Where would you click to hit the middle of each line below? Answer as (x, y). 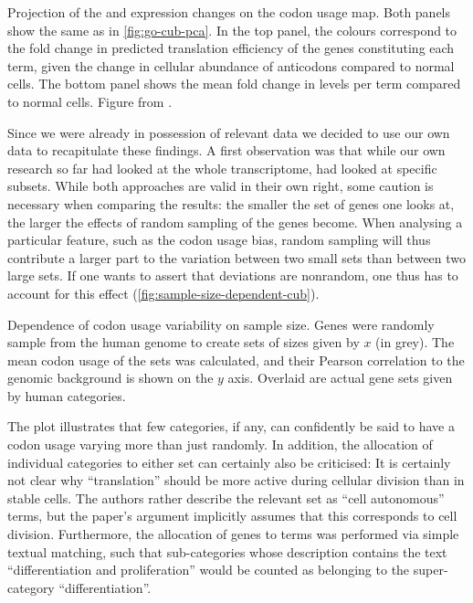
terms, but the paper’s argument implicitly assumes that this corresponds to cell (232, 516)
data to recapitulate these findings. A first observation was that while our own (226, 150)
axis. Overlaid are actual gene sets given (340, 378)
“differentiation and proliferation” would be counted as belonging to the (209, 570)
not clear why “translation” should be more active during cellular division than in (236, 480)
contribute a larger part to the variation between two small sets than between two (237, 257)
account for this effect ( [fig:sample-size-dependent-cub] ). (163, 293)
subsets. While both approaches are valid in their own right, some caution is (221, 186)
